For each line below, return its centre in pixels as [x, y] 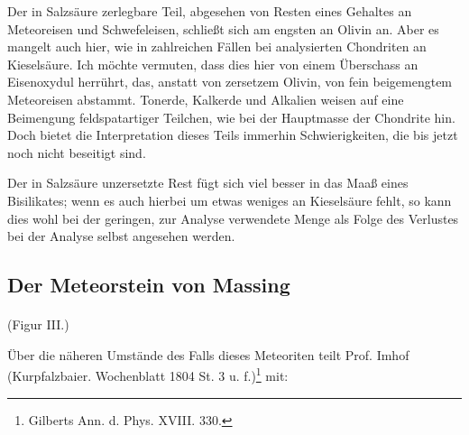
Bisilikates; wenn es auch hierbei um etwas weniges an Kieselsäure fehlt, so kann [230, 200]
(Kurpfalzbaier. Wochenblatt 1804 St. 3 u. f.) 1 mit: [148, 374]
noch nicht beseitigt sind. [77, 152]
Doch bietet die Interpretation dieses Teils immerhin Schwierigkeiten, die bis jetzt [233, 135]
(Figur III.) [38, 324]
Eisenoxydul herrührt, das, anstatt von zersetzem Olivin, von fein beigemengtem [230, 82]
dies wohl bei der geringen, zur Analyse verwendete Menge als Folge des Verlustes [233, 218]
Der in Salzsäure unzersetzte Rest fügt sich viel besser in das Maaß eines [208, 183]
